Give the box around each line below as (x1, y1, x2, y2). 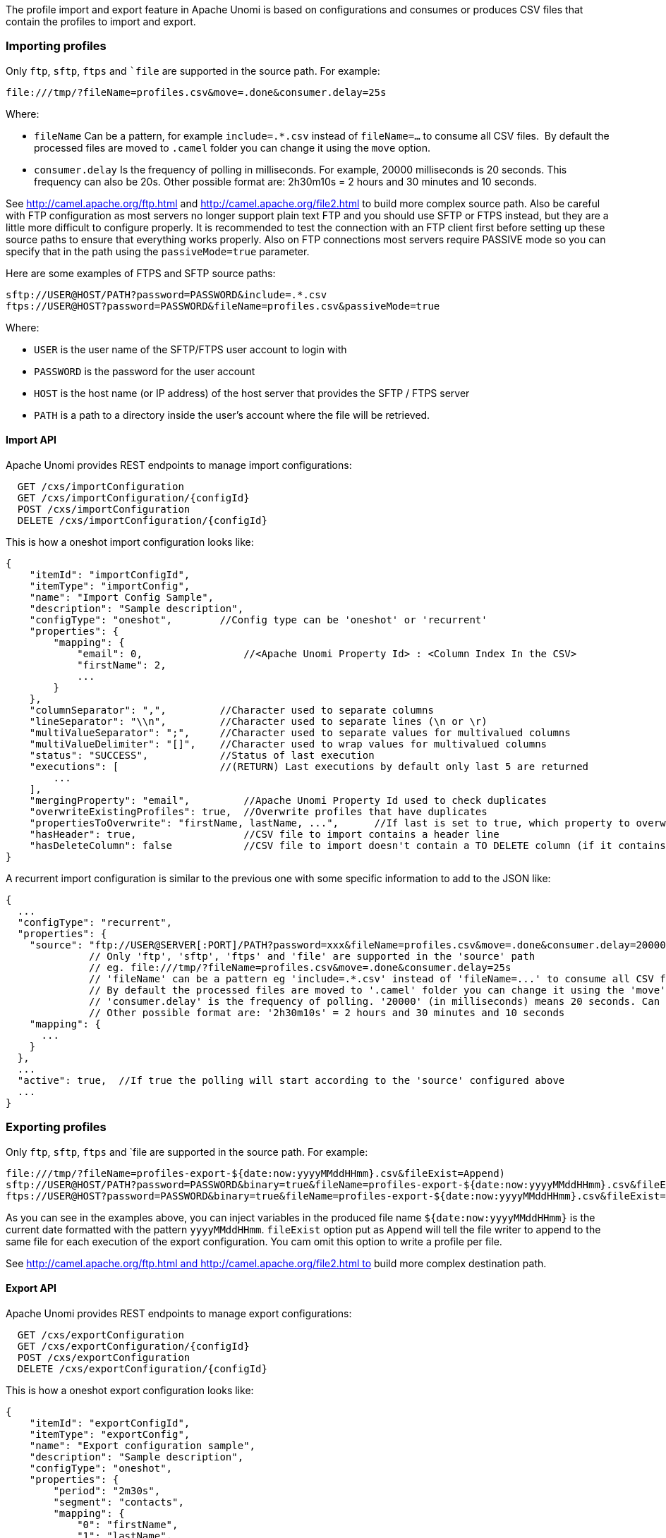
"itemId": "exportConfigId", (29, 1417, 190, 1429)
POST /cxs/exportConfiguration (17, 1351, 190, 1363)
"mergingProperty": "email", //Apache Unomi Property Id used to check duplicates (29, 794, 547, 806)
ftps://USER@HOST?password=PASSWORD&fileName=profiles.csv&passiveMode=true (6, 300, 440, 312)
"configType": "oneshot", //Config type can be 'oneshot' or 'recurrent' (29, 614, 488, 625)
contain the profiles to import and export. (6, 16, 196, 28)
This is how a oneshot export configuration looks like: (6, 1384, 254, 1396)
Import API (6, 434, 56, 446)
